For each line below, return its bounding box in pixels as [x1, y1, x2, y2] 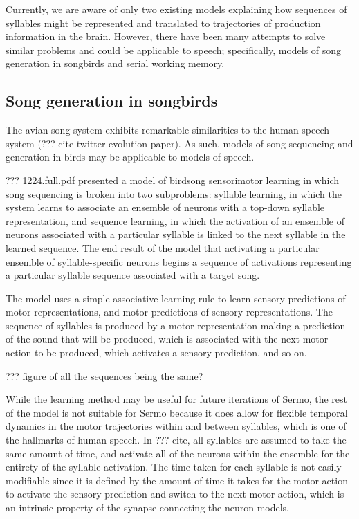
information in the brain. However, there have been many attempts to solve [6, 29, 326, 44]
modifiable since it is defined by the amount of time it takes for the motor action [6, 473, 348, 487]
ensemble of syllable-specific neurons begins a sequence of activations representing [6, 254, 352, 268]
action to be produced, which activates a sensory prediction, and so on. [6, 345, 307, 360]
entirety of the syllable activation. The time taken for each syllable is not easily [6, 459, 342, 474]
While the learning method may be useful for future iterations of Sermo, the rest [6, 392, 347, 406]
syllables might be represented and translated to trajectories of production [6, 15, 321, 30]
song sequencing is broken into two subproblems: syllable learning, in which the [6, 186, 342, 201]
